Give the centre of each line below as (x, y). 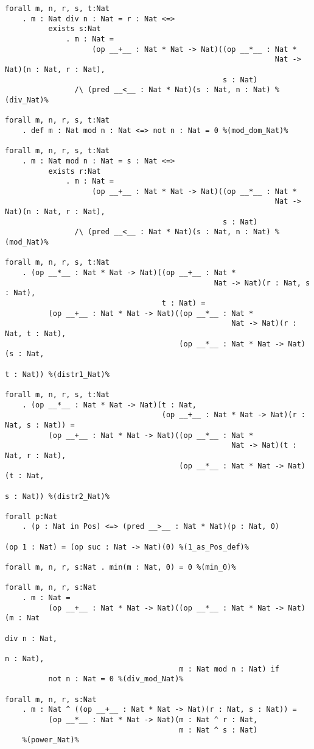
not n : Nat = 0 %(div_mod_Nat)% (116, 679)
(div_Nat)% (27, 100)
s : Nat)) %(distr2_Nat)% (57, 496)
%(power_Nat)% (51, 740)
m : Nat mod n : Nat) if (229, 669)
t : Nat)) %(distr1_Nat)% (57, 374)
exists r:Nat (75, 171)
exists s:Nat (75, 29)
